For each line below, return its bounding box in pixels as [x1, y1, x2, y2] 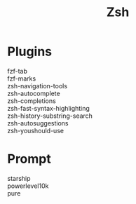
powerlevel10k [7, 182, 49, 190]
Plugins [7, 43, 53, 60]
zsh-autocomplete [7, 89, 61, 97]
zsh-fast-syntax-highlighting [7, 104, 90, 112]
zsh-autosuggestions [7, 118, 69, 127]
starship [7, 174, 31, 182]
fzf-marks [7, 74, 36, 83]
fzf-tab [7, 67, 28, 75]
